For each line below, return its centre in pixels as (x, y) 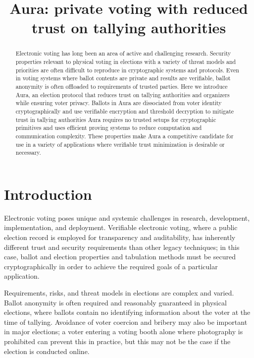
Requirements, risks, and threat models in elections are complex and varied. (119, 292)
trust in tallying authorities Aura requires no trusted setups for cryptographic (116, 119)
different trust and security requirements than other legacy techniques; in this (122, 247)
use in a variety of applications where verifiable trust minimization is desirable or (120, 144)
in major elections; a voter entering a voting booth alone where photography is (124, 331)
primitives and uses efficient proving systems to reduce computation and (109, 128)
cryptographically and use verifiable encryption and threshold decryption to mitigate (125, 111)
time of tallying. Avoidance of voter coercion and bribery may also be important (126, 322)
